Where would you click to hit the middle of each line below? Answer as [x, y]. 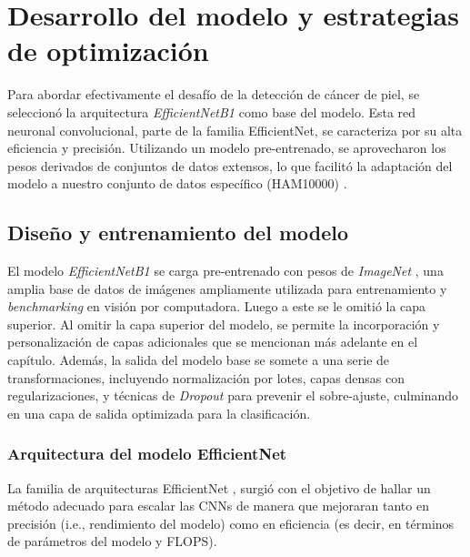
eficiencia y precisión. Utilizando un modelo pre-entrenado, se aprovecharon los [227, 148]
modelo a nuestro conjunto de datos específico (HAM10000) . [177, 183]
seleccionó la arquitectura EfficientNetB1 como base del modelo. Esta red [212, 111]
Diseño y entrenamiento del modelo [178, 233]
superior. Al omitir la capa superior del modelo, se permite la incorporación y [224, 324]
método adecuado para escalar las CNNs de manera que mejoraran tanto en [218, 506]
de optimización [108, 51]
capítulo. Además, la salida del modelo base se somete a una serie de [199, 360]
